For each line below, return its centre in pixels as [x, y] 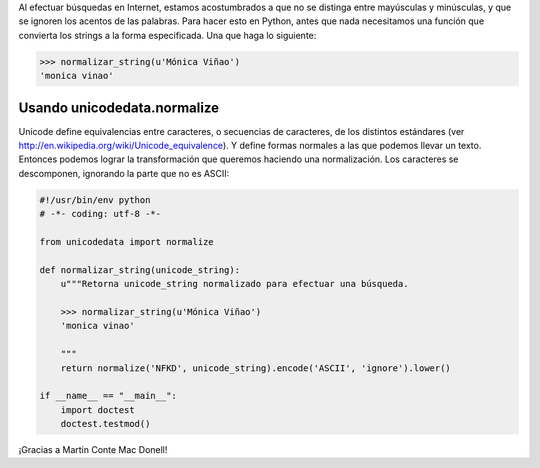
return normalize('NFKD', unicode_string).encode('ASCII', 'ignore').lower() [256, 368]
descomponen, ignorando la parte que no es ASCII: [124, 173]
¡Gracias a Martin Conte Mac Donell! [93, 450]
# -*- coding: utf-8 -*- [100, 214]
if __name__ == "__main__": [108, 396]
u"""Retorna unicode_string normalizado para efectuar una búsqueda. [234, 284]
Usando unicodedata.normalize [119, 107]
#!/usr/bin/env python [95, 199]
